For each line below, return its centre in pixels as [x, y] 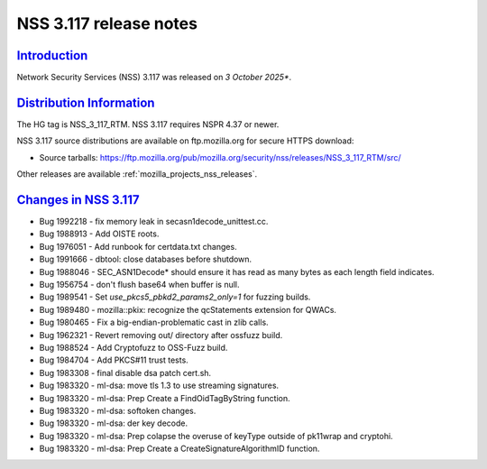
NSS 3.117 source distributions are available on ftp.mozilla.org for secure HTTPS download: [185, 141]
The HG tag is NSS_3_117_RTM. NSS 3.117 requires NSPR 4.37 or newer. [148, 124]
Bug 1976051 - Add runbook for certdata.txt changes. [138, 246]
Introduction [52, 55]
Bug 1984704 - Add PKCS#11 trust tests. [114, 360]
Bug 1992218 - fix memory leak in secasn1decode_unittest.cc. [154, 222]
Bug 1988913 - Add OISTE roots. [99, 234]
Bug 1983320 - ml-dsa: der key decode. [114, 423]
